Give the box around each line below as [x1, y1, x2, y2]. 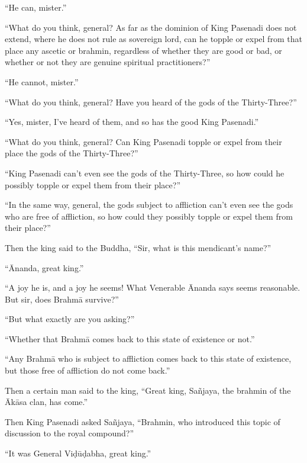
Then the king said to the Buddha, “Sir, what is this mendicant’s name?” [5, 241, 272, 253]
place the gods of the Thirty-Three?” [5, 147, 138, 159]
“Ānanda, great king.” [5, 261, 84, 274]
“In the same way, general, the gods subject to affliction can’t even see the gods [5, 198, 293, 211]
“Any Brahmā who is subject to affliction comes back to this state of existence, [5, 352, 292, 365]
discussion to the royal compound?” [5, 427, 134, 439]
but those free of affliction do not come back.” [5, 364, 170, 377]
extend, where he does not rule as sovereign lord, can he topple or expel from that [5, 33, 302, 45]
